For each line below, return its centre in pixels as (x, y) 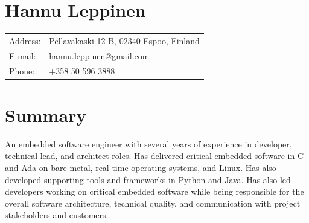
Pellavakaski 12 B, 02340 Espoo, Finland (124, 40)
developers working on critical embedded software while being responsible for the (154, 191)
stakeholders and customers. (57, 215)
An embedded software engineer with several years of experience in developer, (148, 144)
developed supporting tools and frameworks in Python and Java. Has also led (148, 179)
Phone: (22, 70)
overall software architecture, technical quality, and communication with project (153, 203)
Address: (25, 40)
